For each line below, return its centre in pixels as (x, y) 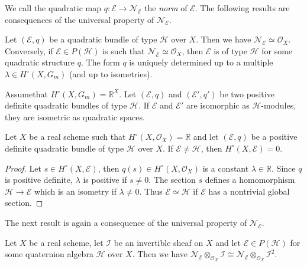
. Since (284, 168)
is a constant (226, 168)
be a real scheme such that (77, 137)
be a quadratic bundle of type (103, 39)
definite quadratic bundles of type (66, 105)
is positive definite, (39, 180)
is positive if (105, 180)
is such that (124, 50)
